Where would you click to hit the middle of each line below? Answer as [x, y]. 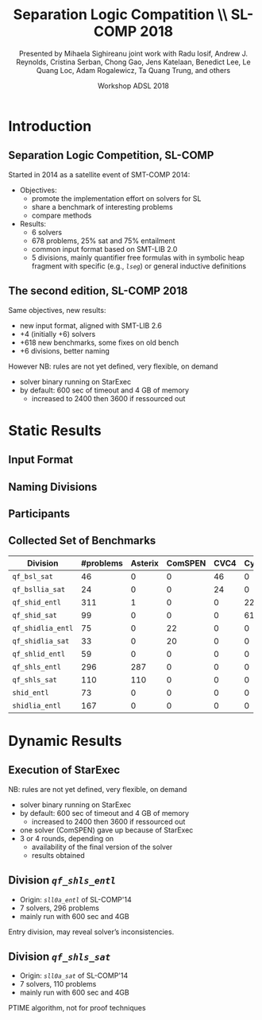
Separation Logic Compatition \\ [120, 15]
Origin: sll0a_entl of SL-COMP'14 [76, 899]
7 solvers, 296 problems [59, 908]
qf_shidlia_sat [41, 641]
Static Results [55, 430]
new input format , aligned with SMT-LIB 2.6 [91, 325]
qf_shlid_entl [39, 654]
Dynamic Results [65, 741]
